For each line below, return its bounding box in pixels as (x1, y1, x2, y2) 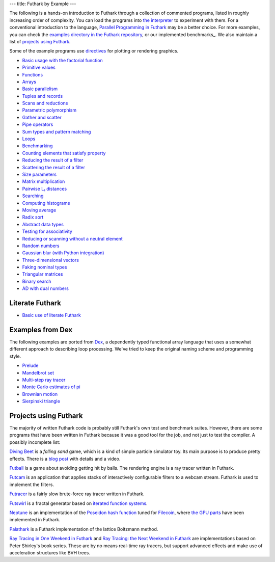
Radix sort (22, 214, 44, 220)
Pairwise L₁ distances (22, 185, 67, 192)
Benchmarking (22, 143, 53, 149)
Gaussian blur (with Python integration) (22, 250, 104, 256)
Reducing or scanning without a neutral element (22, 235, 123, 242)
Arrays (22, 78, 37, 85)
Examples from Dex (9, 325, 73, 334)
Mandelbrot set (22, 369, 54, 376)
